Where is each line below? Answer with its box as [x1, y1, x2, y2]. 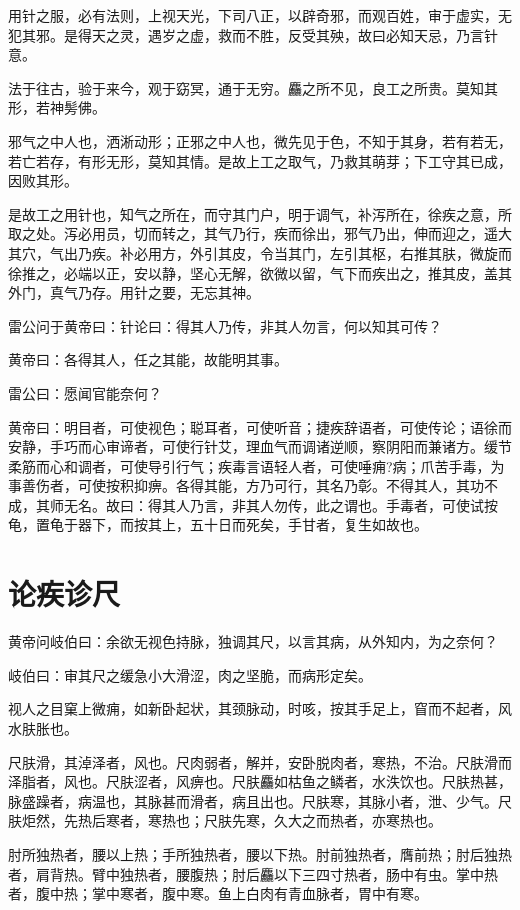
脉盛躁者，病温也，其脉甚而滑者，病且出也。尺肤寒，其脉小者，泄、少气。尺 [8, 790, 512, 811]
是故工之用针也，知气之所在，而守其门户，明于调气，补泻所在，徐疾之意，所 [8, 203, 512, 224]
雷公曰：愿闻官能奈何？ [8, 382, 162, 403]
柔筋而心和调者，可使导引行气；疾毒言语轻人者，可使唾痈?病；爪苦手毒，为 [8, 455, 505, 476]
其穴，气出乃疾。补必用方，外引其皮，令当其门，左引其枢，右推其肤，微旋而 [8, 242, 512, 263]
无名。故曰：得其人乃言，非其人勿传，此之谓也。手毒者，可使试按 [63, 494, 498, 515]
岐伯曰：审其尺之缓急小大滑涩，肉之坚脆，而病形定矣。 [8, 664, 372, 685]
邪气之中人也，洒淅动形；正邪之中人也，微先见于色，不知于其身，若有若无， [8, 130, 512, 151]
